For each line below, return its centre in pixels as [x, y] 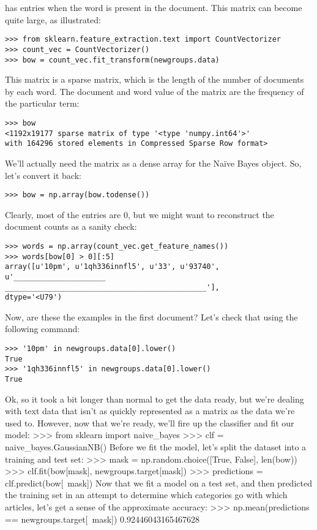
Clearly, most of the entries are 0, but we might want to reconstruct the [140, 214]
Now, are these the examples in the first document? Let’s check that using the [151, 316]
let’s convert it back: [43, 175]
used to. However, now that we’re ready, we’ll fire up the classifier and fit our [150, 422]
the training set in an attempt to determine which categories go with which [146, 495]
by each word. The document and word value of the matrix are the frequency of [155, 91]
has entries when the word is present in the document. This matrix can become [154, 7]
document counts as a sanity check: [71, 226]
